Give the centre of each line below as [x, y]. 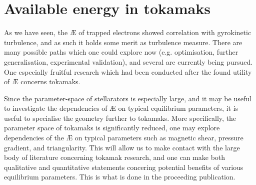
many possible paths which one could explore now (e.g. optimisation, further [121, 52]
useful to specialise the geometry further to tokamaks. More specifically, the [120, 118]
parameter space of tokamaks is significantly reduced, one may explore [112, 128]
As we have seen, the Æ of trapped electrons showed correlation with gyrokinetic [128, 32]
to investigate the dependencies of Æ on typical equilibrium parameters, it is [121, 108]
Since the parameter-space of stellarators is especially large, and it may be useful [128, 98]
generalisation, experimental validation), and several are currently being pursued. [128, 61]
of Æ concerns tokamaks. [42, 81]
